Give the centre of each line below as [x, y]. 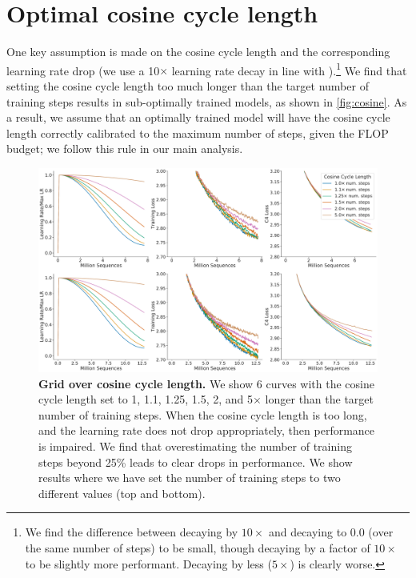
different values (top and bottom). [122, 493]
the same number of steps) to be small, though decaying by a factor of [198, 547]
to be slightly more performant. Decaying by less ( [148, 563]
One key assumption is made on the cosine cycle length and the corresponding [198, 52]
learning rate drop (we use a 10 [83, 70]
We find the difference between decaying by [132, 532]
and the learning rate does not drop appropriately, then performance [207, 430]
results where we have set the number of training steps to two [190, 478]
